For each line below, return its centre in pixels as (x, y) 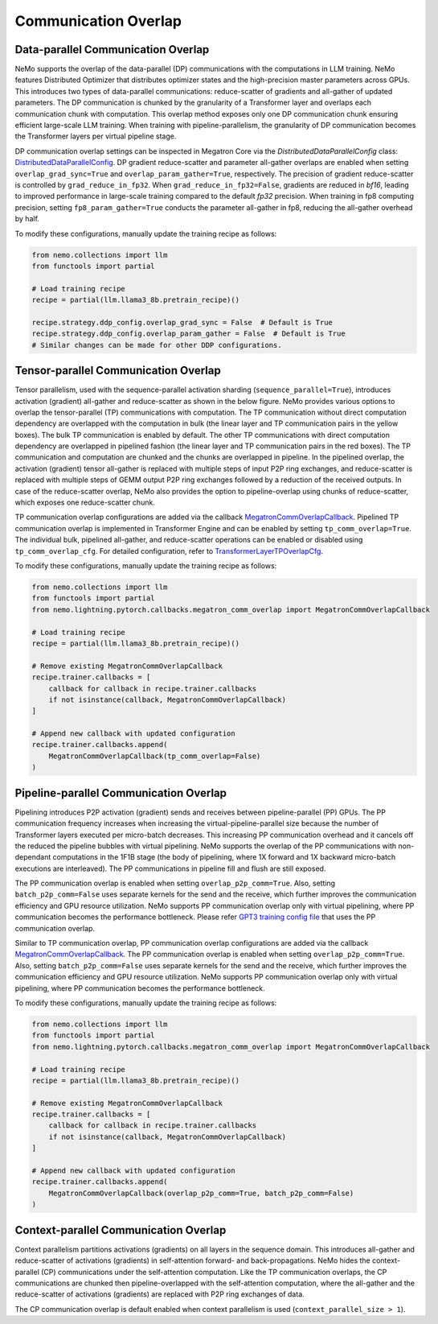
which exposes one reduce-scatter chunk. (85, 502)
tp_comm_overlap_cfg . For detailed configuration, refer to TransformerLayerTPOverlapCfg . (169, 551)
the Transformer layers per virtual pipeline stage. (96, 136)
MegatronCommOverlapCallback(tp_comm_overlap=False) (155, 756)
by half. (27, 219)
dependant (33, 857)
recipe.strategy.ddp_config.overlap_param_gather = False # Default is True (188, 334)
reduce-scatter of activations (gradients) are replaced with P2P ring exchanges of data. (160, 1294)
